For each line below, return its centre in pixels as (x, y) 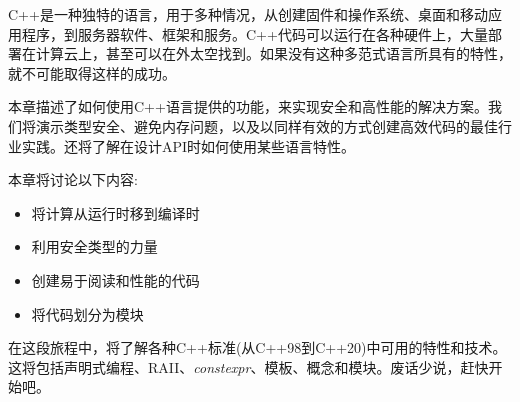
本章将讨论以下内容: (73, 179)
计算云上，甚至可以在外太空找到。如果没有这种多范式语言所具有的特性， (273, 53)
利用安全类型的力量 (94, 246)
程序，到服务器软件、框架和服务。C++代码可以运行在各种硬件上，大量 (254, 33)
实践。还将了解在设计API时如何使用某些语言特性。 (188, 145)
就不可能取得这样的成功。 (92, 72)
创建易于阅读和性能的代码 (115, 279)
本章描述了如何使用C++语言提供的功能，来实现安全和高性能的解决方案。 (248, 106)
